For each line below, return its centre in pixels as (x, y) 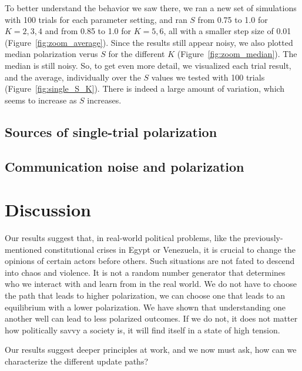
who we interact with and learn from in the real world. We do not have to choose (151, 284)
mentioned (24, 249)
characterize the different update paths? (77, 361)
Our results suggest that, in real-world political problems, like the (123, 238)
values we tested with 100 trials (208, 77)
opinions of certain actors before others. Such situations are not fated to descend (150, 261)
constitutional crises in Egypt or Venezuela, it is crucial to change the (170, 249)
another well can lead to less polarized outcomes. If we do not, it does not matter (151, 318)
